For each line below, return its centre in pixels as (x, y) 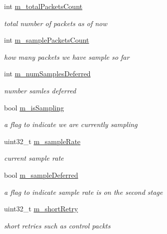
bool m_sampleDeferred (41, 174)
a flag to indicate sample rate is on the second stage (83, 192)
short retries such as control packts (57, 225)
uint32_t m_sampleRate (42, 141)
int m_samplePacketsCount (47, 40)
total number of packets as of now (56, 23)
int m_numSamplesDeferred (47, 74)
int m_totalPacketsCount (43, 6)
